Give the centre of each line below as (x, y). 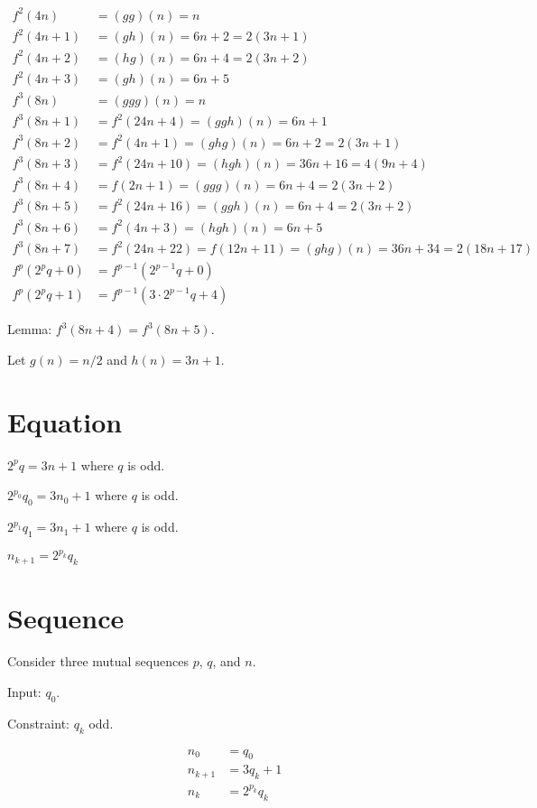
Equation (65, 421)
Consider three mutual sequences (98, 661)
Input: (24, 691)
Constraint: (38, 723)
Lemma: (30, 329)
